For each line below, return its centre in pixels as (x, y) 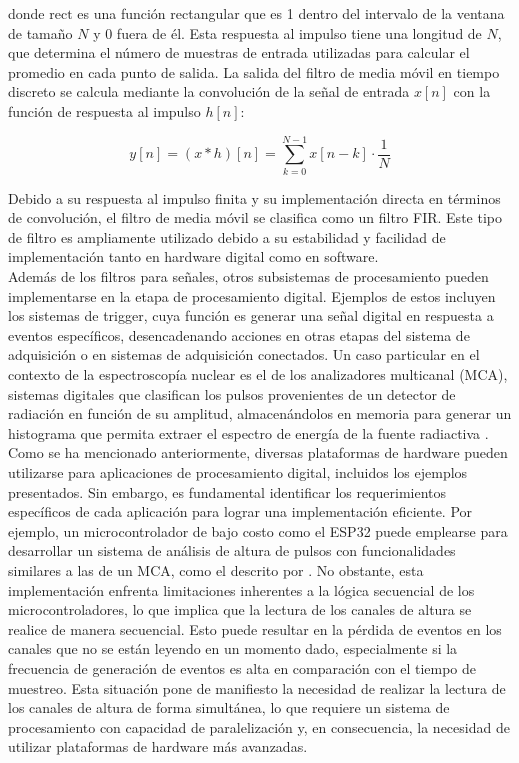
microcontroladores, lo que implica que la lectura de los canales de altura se (240, 609)
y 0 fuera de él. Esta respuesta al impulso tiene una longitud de (287, 32)
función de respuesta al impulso (104, 110)
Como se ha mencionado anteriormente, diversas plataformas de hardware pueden (258, 452)
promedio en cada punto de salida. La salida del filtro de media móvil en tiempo (254, 71)
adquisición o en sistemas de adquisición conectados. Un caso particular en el (244, 354)
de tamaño (40, 32)
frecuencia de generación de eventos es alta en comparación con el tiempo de (242, 667)
